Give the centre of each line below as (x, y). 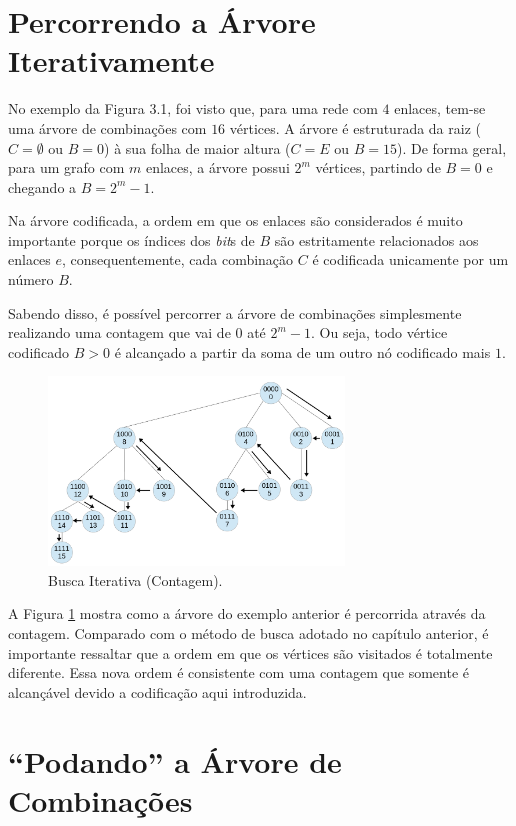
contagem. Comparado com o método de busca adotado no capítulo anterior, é (248, 633)
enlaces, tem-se (440, 108)
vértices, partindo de (378, 167)
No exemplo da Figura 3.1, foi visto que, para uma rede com (193, 108)
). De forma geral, (451, 147)
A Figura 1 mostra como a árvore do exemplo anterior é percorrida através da (247, 613)
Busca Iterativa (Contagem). (135, 579)
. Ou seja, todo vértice (379, 332)
